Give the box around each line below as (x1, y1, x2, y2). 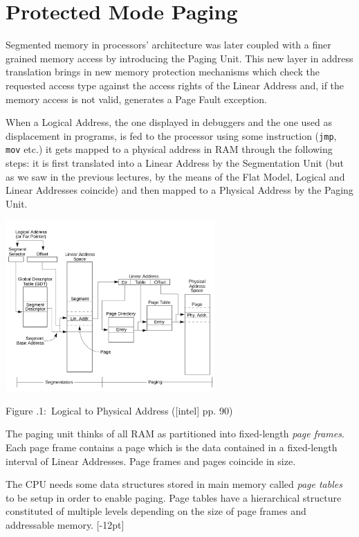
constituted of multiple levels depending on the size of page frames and (6, 504, 306, 518)
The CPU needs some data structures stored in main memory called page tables (6, 477, 342, 491)
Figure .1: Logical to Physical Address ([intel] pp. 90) (6, 403, 233, 417)
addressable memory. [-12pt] (6, 517, 125, 531)
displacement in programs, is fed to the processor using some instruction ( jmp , (6, 128, 337, 143)
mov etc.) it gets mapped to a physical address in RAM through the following (6, 142, 333, 156)
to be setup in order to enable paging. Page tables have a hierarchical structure (6, 490, 342, 504)
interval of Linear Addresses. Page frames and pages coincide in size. (6, 453, 296, 468)
